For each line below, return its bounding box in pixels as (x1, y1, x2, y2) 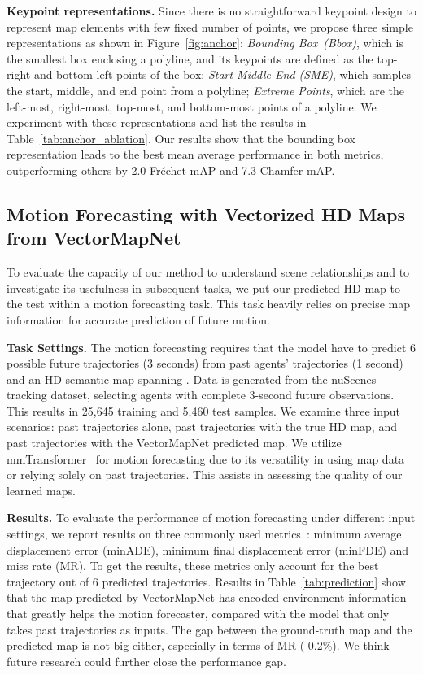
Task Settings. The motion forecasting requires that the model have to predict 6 (7, 338, 416, 355)
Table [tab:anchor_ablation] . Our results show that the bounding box (7, 129, 356, 146)
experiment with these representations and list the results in (7, 114, 307, 131)
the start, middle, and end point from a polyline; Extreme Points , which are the (7, 81, 404, 98)
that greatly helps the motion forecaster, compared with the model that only (7, 605, 390, 621)
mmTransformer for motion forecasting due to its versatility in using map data (7, 450, 405, 467)
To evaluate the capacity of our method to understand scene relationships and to (7, 263, 410, 281)
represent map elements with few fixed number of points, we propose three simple (7, 18, 413, 35)
